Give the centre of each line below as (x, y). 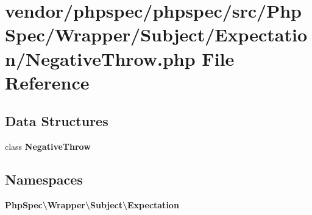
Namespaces (44, 179)
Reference (47, 82)
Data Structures (57, 121)
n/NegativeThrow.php (100, 58)
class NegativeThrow (48, 146)
